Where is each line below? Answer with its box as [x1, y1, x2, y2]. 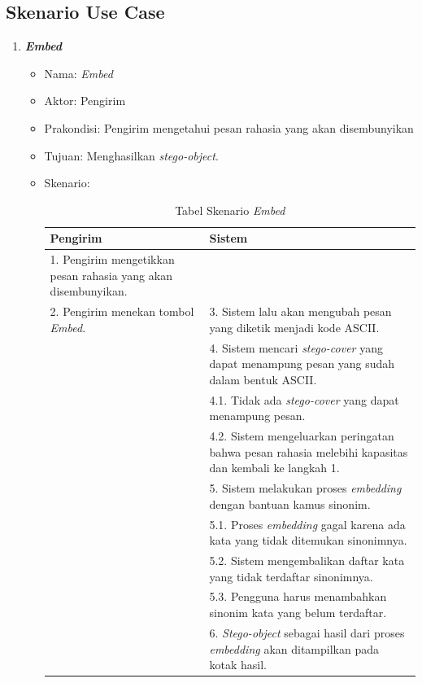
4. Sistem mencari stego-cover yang [209, 339, 383, 356]
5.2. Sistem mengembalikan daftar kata [209, 552, 405, 569]
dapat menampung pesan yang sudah [209, 355, 395, 372]
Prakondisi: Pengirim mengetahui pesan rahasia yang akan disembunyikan [44, 119, 414, 136]
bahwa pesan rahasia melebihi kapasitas [209, 443, 408, 460]
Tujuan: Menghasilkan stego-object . [44, 147, 219, 164]
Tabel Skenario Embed [175, 201, 285, 218]
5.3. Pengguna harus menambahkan [209, 588, 387, 605]
